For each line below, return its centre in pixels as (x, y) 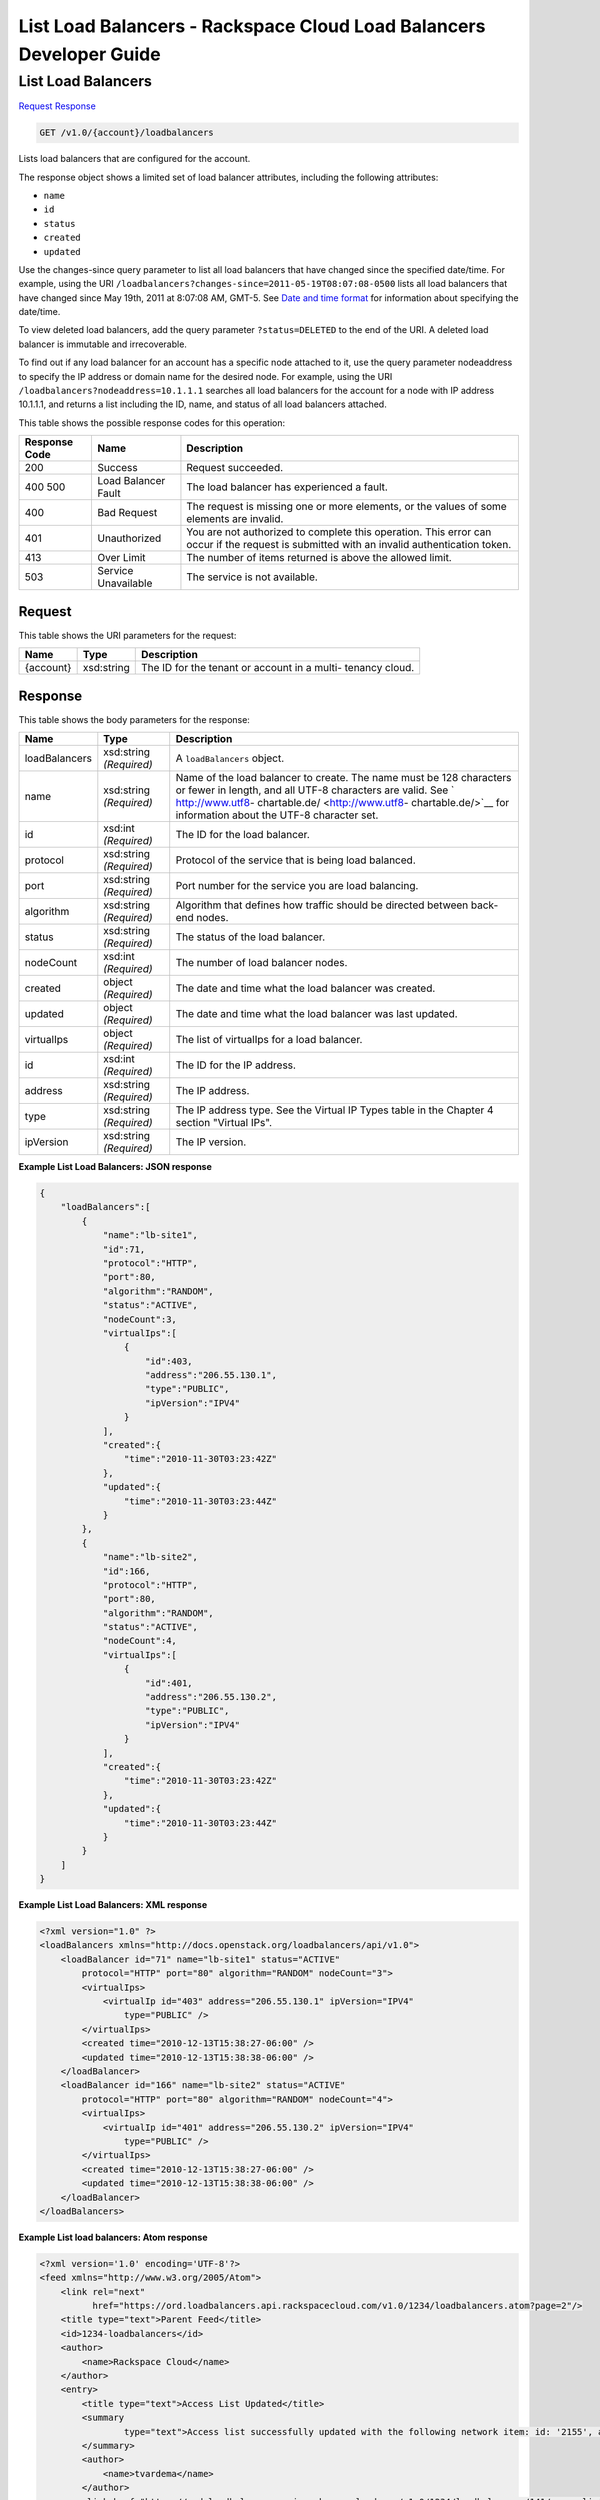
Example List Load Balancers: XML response (113, 1905)
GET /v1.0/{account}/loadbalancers (126, 133)
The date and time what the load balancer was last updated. (317, 1013)
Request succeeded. (235, 468)
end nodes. (202, 917)
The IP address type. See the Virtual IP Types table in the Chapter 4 (334, 1110)
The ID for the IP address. (236, 1065)
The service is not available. (252, 577)
